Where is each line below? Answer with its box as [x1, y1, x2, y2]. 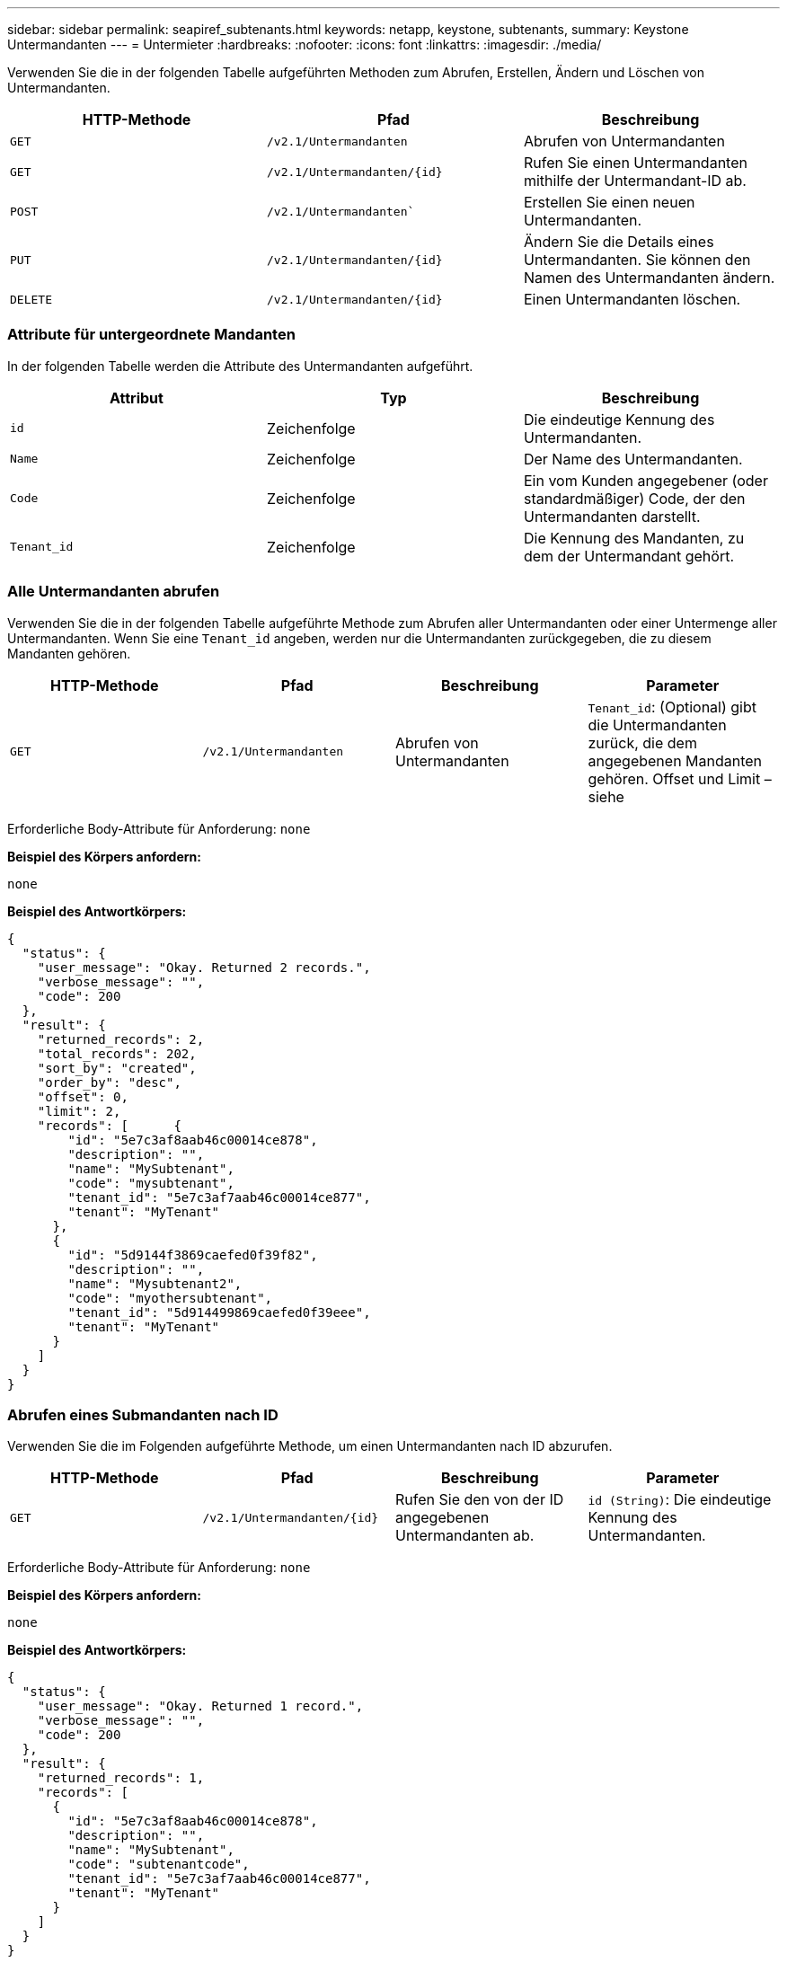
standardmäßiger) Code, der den [523, 489, 746, 508]
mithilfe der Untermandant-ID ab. [523, 172, 747, 190]
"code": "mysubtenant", [67, 1175, 234, 1190]
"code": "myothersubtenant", [67, 1290, 273, 1305]
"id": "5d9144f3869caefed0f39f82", [67, 1247, 318, 1262]
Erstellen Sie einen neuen [523, 193, 695, 211]
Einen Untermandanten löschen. [523, 290, 741, 308]
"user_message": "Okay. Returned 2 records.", [37, 959, 371, 975]
